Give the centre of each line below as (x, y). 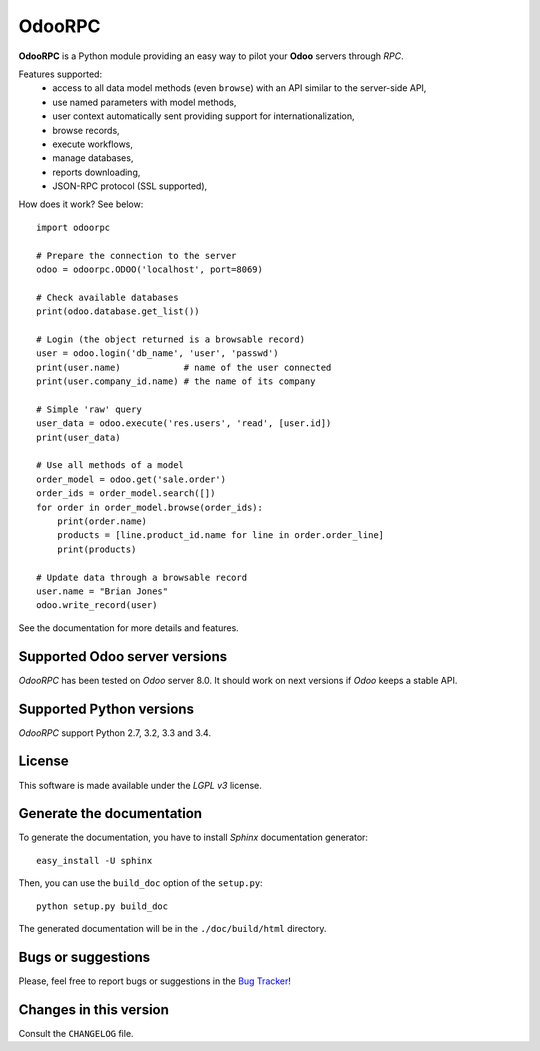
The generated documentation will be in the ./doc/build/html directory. (172, 928)
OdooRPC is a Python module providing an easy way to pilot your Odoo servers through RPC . (211, 56)
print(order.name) (102, 521)
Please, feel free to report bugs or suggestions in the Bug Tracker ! (155, 981)
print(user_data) (78, 437)
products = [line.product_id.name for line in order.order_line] (220, 535)
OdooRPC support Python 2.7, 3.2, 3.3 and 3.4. (115, 732)
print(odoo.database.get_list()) (118, 311)
